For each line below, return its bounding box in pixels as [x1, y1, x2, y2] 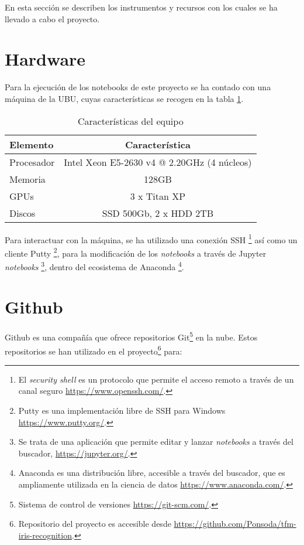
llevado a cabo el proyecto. [5, 12, 100, 25]
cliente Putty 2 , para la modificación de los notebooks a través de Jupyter [5, 245, 267, 259]
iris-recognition [18, 529, 72, 541]
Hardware [5, 47, 86, 71]
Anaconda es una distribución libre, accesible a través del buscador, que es [18, 466, 285, 479]
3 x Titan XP [130, 189, 186, 203]
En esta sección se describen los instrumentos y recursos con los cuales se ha [5, 1, 278, 13]
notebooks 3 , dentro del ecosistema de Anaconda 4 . [5, 259, 184, 272]
